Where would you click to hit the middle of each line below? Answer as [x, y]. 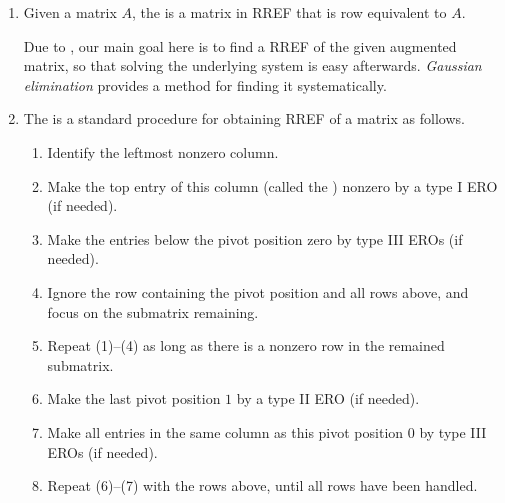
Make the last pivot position [134, 398]
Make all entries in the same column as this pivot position [225, 431]
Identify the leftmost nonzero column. [163, 151]
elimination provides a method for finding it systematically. [205, 84]
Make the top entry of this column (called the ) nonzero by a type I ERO [272, 185]
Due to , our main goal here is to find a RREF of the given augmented [240, 45]
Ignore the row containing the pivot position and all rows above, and [258, 291]
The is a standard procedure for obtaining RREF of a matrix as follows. [244, 118]
